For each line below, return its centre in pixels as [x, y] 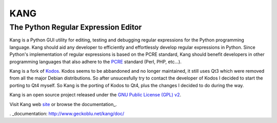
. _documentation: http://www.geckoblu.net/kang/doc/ [67, 113]
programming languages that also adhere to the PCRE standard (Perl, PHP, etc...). [95, 61]
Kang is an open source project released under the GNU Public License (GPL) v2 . [95, 95]
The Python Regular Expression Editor [76, 27]
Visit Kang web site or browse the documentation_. [63, 104]
